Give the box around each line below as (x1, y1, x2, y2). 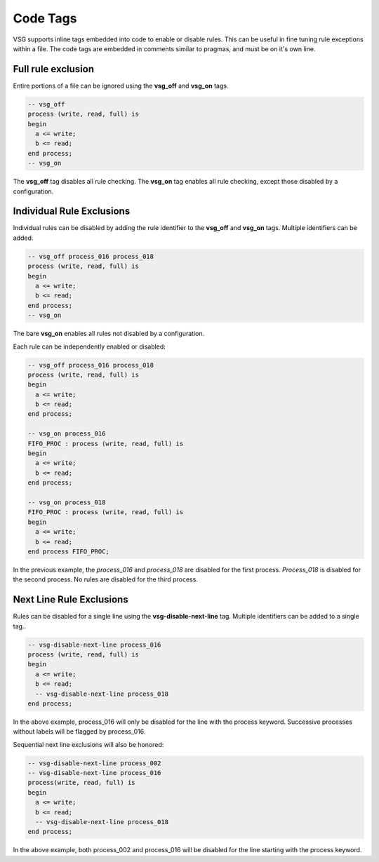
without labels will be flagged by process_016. (13, 727, 146, 736)
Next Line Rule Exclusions (13, 593, 129, 606)
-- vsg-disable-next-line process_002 (27, 759, 161, 767)
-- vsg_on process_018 (27, 499, 106, 506)
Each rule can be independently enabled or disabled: (13, 342, 166, 351)
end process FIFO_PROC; (27, 547, 110, 555)
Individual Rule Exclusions (13, 206, 131, 217)
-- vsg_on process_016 (27, 430, 106, 438)
